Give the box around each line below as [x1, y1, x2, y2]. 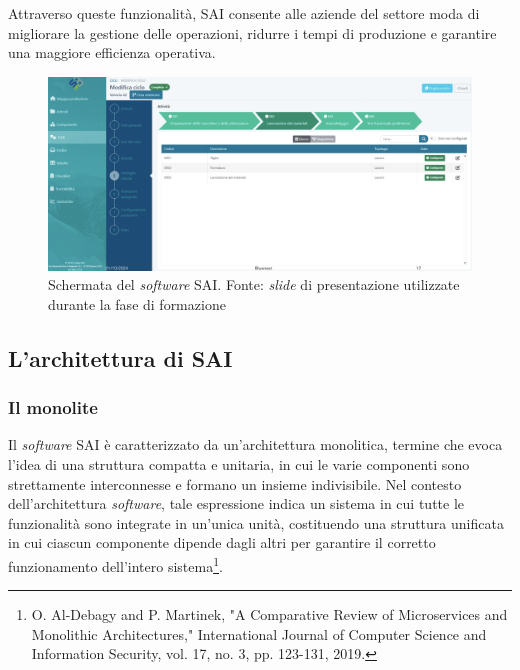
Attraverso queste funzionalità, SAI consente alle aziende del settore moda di [8, 3, 480, 23]
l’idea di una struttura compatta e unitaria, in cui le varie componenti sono [8, 453, 470, 474]
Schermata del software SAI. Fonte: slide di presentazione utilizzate [48, 274, 460, 295]
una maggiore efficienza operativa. [8, 42, 216, 63]
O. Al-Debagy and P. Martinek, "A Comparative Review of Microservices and [31, 604, 508, 625]
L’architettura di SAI [8, 342, 233, 373]
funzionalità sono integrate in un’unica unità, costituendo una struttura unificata [8, 512, 504, 533]
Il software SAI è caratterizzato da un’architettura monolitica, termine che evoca [8, 434, 503, 455]
